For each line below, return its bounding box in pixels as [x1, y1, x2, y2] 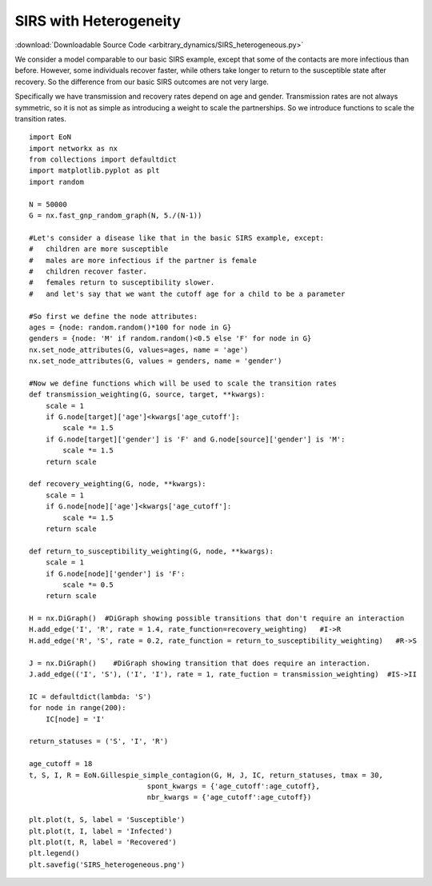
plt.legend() [29, 848, 80, 858]
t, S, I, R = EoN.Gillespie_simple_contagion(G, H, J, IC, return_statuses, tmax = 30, [29, 770, 384, 780]
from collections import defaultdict [29, 155, 178, 164]
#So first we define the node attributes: [29, 312, 198, 321]
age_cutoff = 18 [29, 760, 93, 768]
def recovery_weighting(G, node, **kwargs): [29, 480, 207, 489]
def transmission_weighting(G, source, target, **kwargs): [29, 390, 266, 399]
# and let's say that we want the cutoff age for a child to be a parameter [29, 289, 346, 298]
